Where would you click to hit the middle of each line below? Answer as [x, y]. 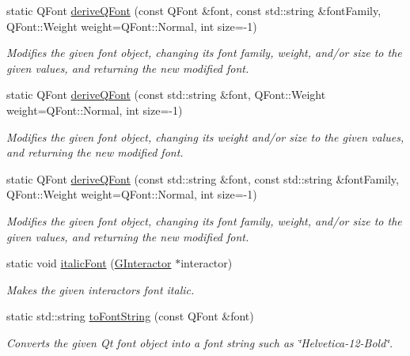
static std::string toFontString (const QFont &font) [130, 316]
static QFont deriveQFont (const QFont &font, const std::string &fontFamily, [194, 10]
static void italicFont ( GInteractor [89, 263]
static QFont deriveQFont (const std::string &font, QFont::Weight [166, 95]
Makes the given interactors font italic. [101, 289]
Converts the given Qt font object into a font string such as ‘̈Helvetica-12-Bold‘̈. [199, 342]
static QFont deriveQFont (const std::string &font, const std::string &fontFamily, [203, 178]
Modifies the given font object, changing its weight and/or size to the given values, [205, 136]
